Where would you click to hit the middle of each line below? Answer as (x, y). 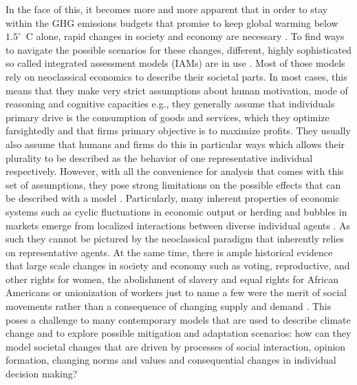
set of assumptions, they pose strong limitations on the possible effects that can (173, 184)
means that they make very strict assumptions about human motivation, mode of (177, 90)
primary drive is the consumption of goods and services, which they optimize (167, 117)
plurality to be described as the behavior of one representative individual (159, 157)
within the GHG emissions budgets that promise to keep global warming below (172, 22)
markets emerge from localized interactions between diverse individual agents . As (178, 225)
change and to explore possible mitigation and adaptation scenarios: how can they (178, 333)
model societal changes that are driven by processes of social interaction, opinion (176, 346)
